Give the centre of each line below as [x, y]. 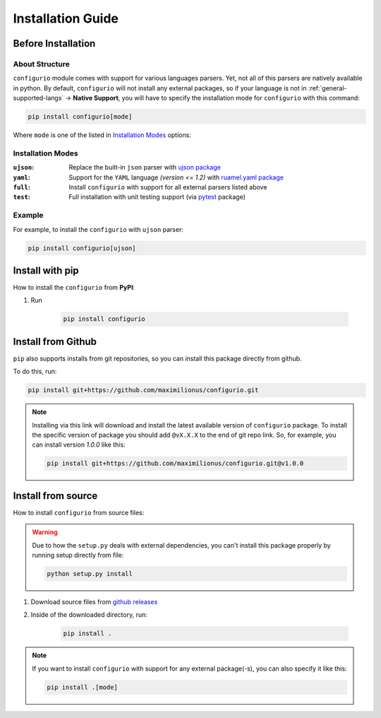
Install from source [55, 496]
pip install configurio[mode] [80, 117]
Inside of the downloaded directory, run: [89, 615]
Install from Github [55, 342]
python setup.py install [90, 574]
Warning [45, 532]
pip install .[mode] [82, 687]
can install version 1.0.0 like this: [79, 445]
